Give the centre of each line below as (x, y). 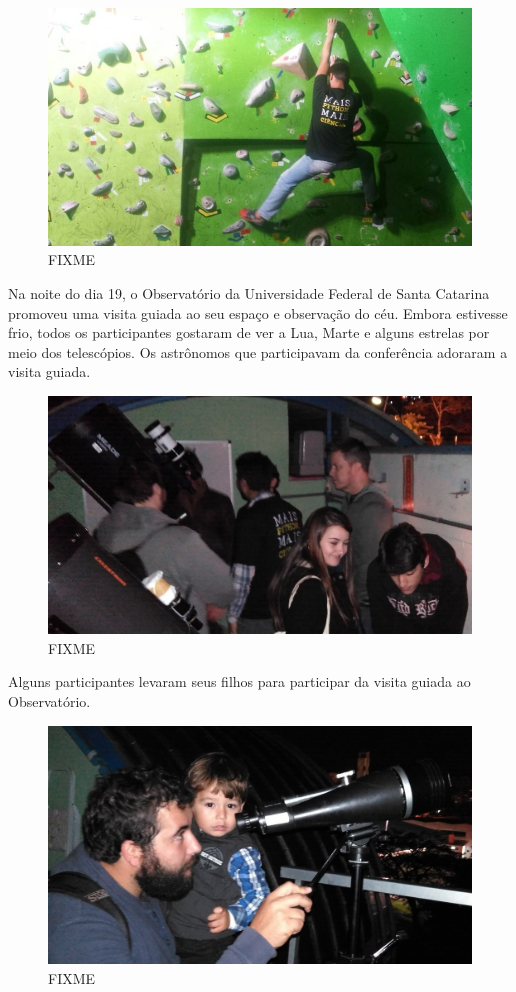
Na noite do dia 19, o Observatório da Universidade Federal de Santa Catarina (249, 293)
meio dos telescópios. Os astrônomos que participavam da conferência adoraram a (258, 351)
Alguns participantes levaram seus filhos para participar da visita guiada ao (239, 681)
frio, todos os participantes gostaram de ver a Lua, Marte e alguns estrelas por (249, 332)
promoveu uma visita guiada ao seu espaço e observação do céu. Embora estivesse (258, 312)
